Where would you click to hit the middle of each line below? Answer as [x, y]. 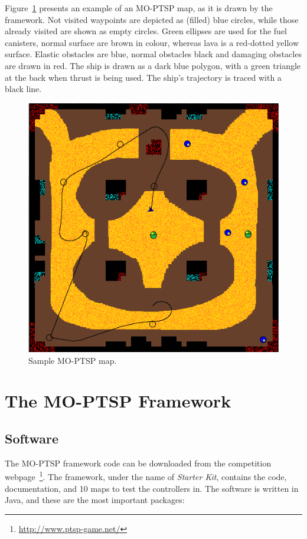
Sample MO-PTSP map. [73, 360]
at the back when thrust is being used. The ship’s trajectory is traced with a [143, 77]
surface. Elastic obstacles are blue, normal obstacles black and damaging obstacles [153, 54]
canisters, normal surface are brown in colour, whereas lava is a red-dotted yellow [152, 42]
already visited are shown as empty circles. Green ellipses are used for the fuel [146, 31]
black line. [23, 89]
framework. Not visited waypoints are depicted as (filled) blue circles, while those [152, 19]
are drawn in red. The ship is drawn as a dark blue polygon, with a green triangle [153, 65]
